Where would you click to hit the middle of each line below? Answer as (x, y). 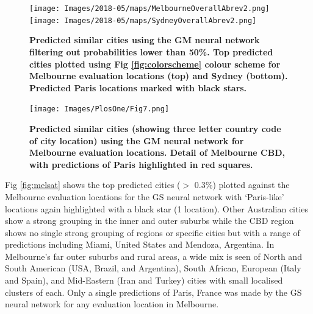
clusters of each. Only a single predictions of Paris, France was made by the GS (153, 292)
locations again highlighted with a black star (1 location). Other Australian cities (157, 208)
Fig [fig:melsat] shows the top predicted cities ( (93, 185)
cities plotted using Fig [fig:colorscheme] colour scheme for (155, 64)
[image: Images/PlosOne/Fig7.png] (99, 109)
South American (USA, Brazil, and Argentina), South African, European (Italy (153, 268)
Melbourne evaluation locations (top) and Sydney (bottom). (159, 76)
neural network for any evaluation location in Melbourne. (112, 304)
